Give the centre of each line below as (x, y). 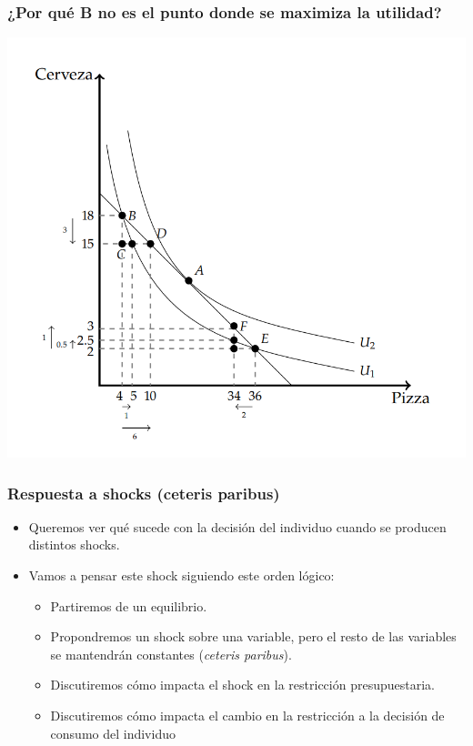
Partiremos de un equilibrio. (129, 605)
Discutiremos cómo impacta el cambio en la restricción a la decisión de (247, 715)
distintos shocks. (74, 544)
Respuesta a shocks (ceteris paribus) (144, 493)
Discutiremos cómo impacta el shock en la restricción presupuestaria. (242, 685)
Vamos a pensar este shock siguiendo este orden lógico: (181, 575)
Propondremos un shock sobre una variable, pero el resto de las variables (253, 636)
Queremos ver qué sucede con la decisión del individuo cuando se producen (237, 526)
